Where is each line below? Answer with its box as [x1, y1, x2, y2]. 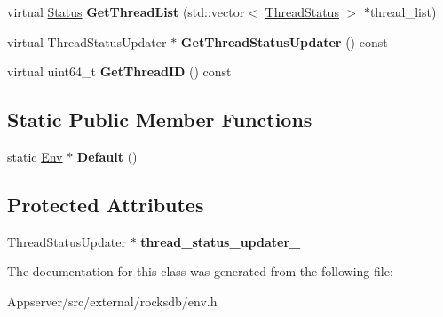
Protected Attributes [7, 190, 204, 218]
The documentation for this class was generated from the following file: [7, 262, 393, 281]
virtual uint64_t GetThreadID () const [7, 62, 232, 81]
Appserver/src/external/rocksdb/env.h [7, 291, 218, 310]
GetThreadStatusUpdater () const [180, 32, 388, 51]
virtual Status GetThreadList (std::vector [7, 3, 245, 20]
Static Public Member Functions [7, 106, 312, 133]
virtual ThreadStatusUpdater [7, 32, 167, 51]
